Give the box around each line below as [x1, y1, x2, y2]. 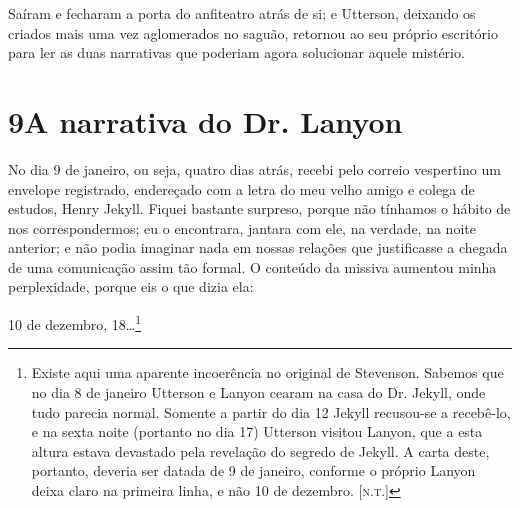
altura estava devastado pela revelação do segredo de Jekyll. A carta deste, [31, 440, 490, 461]
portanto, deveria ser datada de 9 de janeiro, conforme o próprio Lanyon [31, 460, 476, 481]
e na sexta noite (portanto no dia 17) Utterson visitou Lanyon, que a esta [31, 421, 483, 442]
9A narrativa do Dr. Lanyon [8, 100, 403, 141]
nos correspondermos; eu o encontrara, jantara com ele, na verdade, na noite [8, 217, 476, 238]
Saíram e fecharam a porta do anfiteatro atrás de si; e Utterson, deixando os [8, 3, 476, 23]
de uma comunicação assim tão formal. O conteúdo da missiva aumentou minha [8, 256, 497, 277]
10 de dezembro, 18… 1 [8, 311, 142, 334]
